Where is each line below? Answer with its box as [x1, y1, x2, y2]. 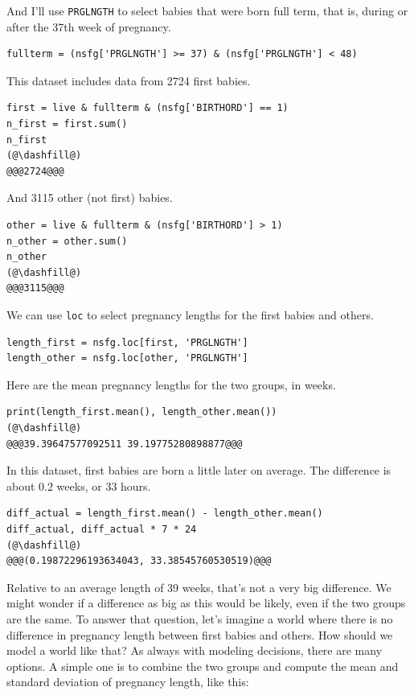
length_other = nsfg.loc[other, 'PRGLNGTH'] [6, 352, 248, 364]
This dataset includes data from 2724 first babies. [6, 72, 251, 88]
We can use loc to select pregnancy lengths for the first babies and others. [6, 306, 374, 323]
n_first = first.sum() [6, 118, 128, 130]
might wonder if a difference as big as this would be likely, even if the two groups [6, 594, 406, 611]
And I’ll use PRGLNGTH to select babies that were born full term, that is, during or [6, 2, 408, 19]
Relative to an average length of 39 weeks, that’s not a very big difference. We [6, 578, 391, 595]
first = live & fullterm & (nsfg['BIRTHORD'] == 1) [6, 102, 289, 114]
